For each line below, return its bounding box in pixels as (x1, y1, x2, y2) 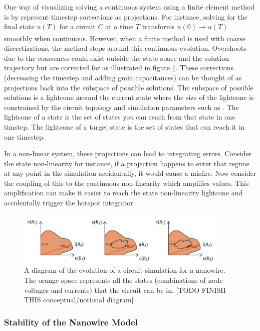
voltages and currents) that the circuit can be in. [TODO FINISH (24, 284, 226, 295)
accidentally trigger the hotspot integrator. (4, 197, 135, 208)
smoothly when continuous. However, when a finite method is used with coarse (4, 33, 245, 43)
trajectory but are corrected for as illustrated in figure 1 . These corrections (4, 62, 234, 73)
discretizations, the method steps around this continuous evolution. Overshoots (4, 43, 246, 53)
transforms (142, 21, 175, 32)
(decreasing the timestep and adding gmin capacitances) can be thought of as (4, 72, 242, 82)
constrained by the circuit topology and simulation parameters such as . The (4, 101, 239, 112)
